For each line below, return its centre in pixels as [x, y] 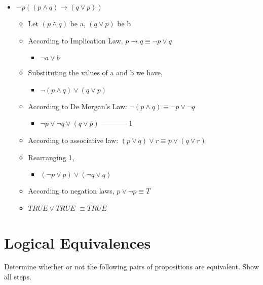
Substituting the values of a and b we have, [95, 73]
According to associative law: [73, 140]
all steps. [18, 277]
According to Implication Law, [76, 40]
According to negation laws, [71, 191]
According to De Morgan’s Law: [78, 106]
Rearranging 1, [51, 157]
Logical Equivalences [78, 242]
